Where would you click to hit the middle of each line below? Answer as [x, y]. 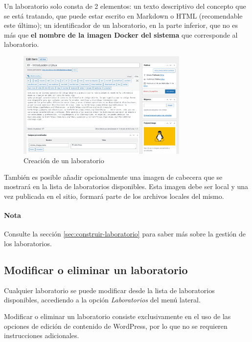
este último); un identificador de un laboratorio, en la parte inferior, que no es [121, 25]
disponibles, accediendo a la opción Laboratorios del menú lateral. [102, 300]
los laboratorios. [28, 243]
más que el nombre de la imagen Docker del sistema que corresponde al [121, 34]
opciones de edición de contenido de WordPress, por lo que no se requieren [116, 326]
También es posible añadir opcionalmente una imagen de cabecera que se [113, 177]
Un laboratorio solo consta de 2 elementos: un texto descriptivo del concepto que [125, 6]
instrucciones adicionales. [42, 335]
